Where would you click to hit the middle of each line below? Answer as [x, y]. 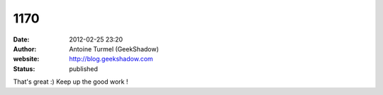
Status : [24, 69]
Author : [25, 49]
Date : [21, 39]
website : [26, 59]
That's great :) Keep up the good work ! [71, 82]
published [84, 69]
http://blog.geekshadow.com [111, 59]
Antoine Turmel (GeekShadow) [114, 49]
